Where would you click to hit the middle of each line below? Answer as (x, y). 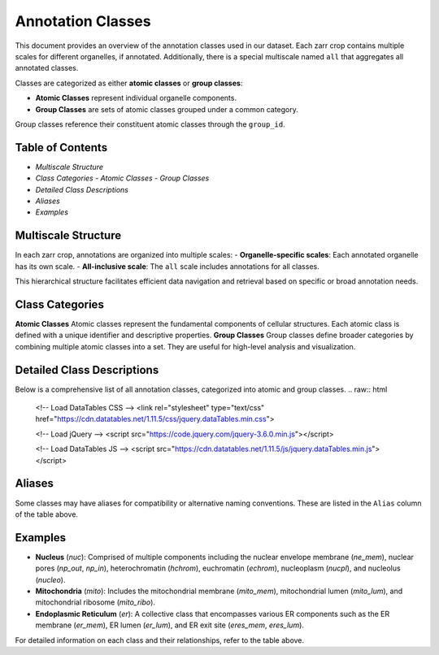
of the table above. (47, 514)
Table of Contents (61, 147)
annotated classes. (47, 68)
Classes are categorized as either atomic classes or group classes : (129, 83)
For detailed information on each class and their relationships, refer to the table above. (160, 640)
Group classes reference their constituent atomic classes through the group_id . (150, 124)
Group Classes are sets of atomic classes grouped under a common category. (167, 109)
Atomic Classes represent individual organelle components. (136, 98)
